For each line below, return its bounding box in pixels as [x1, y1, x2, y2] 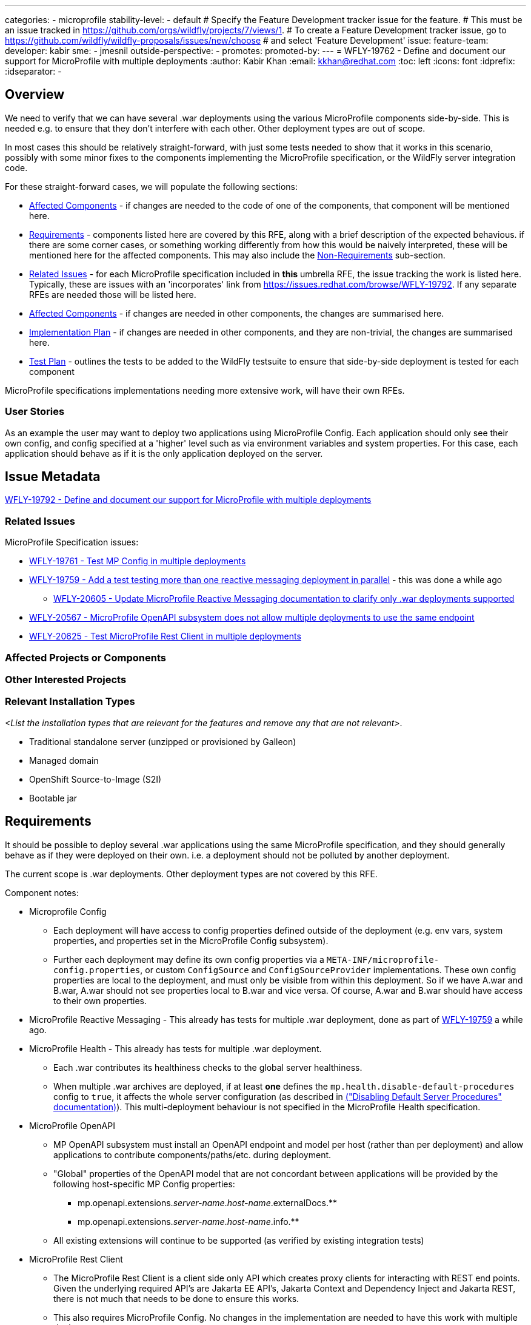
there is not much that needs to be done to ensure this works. [53, 1293, 299, 1304]
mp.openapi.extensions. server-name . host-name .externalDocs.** [78, 1197, 338, 1208]
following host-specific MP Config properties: [53, 1178, 235, 1189]
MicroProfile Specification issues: [5, 537, 139, 548]
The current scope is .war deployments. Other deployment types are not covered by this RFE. [5, 868, 378, 879]
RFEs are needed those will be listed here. [29, 289, 196, 300]
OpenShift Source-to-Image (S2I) [29, 774, 162, 784]
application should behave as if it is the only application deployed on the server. [5, 448, 323, 459]
